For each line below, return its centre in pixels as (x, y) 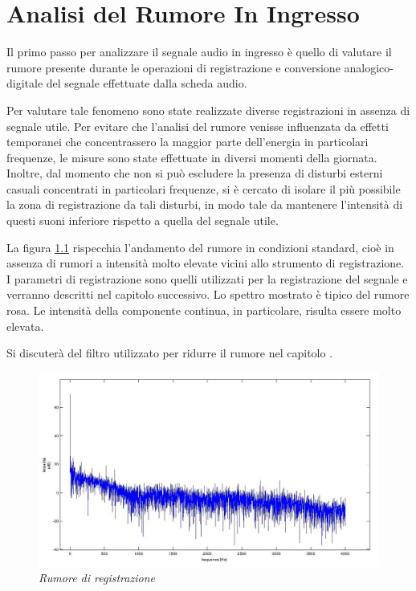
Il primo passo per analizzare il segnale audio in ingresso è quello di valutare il (199, 52)
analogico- (369, 67)
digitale (25, 83)
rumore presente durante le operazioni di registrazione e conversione (173, 67)
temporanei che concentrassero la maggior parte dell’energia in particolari (188, 142)
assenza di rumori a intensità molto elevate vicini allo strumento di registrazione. (206, 263)
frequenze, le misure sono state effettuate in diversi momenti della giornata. (192, 157)
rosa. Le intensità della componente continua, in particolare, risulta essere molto (204, 310)
